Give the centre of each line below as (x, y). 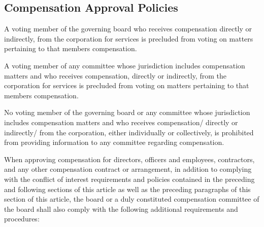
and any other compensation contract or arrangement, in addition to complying (128, 169)
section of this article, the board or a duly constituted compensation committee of (132, 199)
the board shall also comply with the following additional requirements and (121, 209)
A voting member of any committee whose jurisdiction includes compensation (125, 65)
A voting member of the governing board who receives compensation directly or (128, 29)
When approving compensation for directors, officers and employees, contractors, (129, 159)
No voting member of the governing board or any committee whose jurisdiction (127, 112)
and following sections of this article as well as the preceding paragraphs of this (127, 189)
